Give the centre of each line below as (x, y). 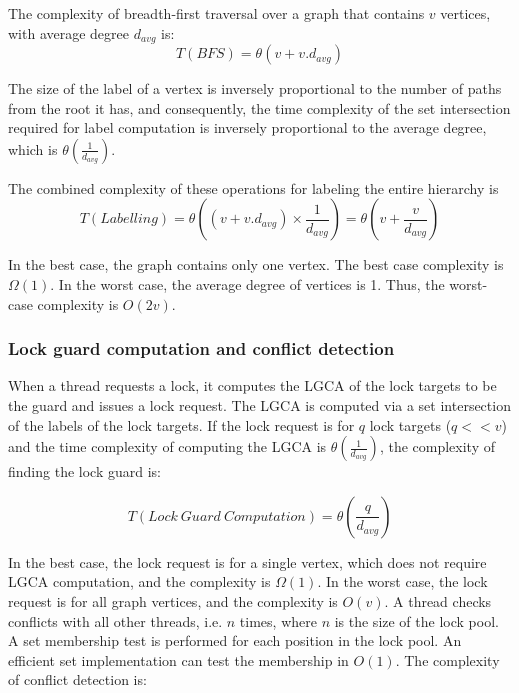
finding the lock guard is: (84, 471)
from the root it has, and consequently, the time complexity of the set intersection (259, 107)
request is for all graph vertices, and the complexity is (173, 600)
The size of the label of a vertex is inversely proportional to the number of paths (255, 88)
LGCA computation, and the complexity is (139, 581)
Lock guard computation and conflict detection (201, 348)
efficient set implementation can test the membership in (178, 659)
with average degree (69, 32)
